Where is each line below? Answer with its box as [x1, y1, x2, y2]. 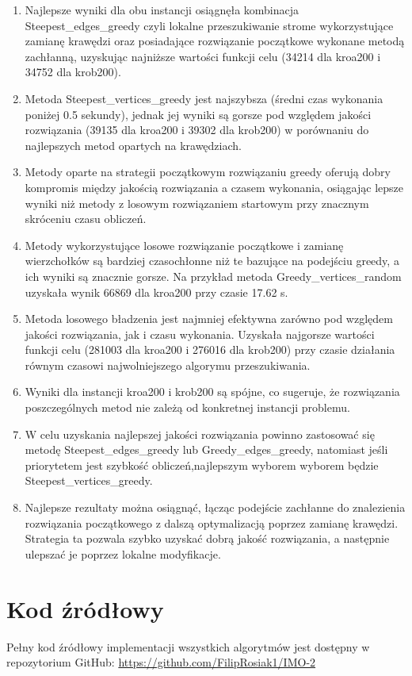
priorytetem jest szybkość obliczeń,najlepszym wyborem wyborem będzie [25, 456, 379, 473]
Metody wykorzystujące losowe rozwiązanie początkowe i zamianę [25, 236, 344, 253]
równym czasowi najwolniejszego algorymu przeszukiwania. [25, 356, 311, 373]
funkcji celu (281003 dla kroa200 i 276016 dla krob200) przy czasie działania [25, 341, 395, 358]
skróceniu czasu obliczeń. [25, 210, 147, 227]
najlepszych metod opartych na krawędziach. [25, 136, 242, 153]
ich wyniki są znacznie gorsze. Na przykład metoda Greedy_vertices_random [25, 267, 402, 284]
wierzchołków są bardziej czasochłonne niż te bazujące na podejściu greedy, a [25, 252, 399, 269]
